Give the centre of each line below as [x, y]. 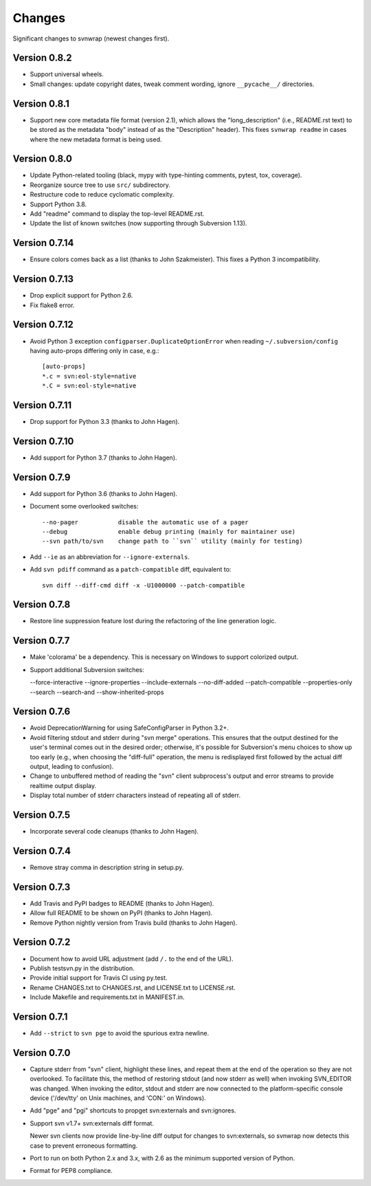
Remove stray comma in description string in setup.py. [107, 867]
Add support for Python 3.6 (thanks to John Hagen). [104, 493]
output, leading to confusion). [72, 766]
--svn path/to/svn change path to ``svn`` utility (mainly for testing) [172, 541]
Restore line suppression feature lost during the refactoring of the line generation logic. [153, 621]
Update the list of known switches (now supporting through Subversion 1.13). [138, 223]
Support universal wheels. [67, 74]
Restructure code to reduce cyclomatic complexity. [102, 194]
